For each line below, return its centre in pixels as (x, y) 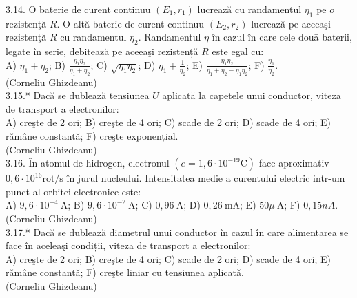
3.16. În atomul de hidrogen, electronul (88, 163)
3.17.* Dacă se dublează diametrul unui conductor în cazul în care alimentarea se (177, 232)
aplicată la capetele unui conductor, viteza (252, 95)
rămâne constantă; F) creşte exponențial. (92, 135)
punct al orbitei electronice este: (73, 191)
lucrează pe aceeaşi (291, 23)
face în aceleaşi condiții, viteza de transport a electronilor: (128, 245)
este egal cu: (238, 51)
